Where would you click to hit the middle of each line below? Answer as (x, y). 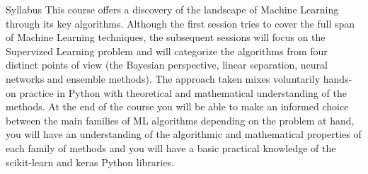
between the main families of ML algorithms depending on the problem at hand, (180, 120)
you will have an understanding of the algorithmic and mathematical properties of (184, 134)
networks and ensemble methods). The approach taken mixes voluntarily (163, 78)
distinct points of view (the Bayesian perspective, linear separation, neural (167, 65)
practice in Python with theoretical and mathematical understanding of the (183, 92)
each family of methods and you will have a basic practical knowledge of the (171, 147)
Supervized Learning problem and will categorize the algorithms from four (167, 51)
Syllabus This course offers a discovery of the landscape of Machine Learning (172, 9)
